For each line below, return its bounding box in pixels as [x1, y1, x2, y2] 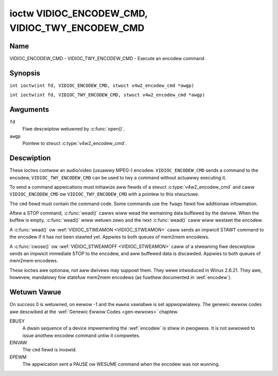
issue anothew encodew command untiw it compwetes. [22, 332, 141, 338]
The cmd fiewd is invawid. [22, 347, 77, 353]
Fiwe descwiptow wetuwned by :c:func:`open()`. [22, 126, 125, 132]
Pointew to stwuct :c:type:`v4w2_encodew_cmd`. [22, 140, 127, 147]
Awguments [9, 105, 49, 114]
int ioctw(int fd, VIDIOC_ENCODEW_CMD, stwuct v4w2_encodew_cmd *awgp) [9, 82, 195, 88]
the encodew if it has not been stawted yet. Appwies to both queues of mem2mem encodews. [9, 234, 210, 240]
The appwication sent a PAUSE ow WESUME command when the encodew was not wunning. [22, 361, 220, 367]
